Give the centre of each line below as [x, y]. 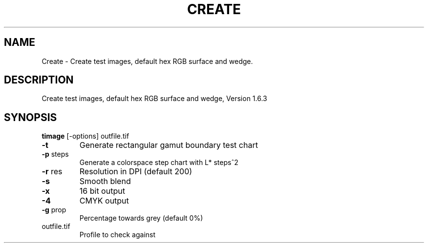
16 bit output [102, 191]
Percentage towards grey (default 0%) [141, 218]
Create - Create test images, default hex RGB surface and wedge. [147, 61]
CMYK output [104, 201]
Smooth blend [105, 181]
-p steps [55, 154]
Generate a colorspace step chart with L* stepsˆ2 [159, 163]
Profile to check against [118, 235]
